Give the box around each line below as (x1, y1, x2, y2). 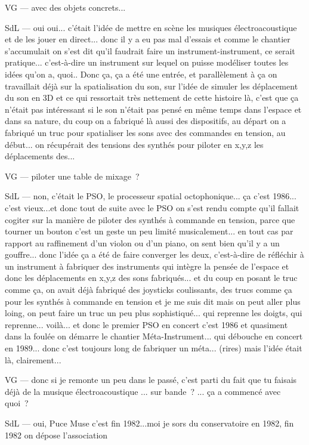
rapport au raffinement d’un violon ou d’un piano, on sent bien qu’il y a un (5, 236, 280, 249)
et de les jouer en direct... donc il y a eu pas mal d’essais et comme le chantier (5, 33, 291, 45)
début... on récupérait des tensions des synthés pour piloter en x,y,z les (5, 138, 264, 150)
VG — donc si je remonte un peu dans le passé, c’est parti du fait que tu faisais (5, 373, 297, 386)
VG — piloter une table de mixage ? (5, 169, 140, 182)
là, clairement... (5, 353, 61, 366)
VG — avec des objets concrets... (5, 1, 126, 13)
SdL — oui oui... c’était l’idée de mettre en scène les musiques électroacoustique (5, 21, 297, 33)
